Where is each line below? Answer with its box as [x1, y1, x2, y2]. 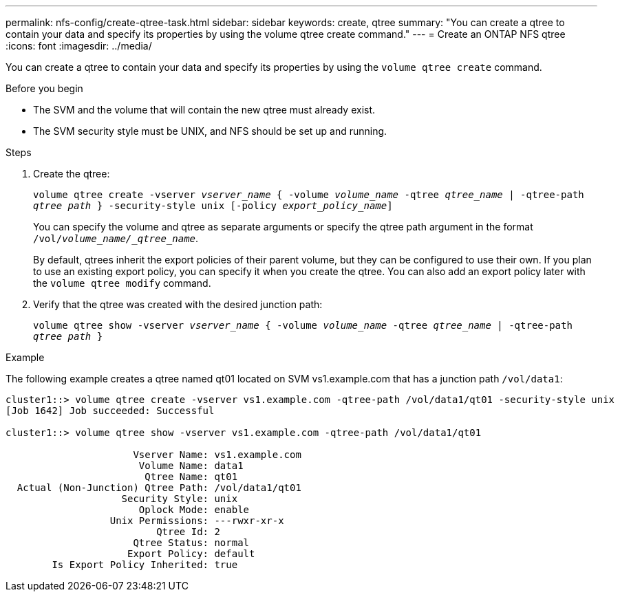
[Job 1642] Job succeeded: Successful [6, 405, 215, 416]
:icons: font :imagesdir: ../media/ [6, 40, 152, 52]
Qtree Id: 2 [156, 526, 220, 537]
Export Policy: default [127, 548, 255, 559]
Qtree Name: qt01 [145, 471, 238, 482]
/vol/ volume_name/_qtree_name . [33, 232, 199, 244]
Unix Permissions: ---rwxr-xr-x [109, 515, 284, 526]
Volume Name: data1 [138, 460, 244, 471]
